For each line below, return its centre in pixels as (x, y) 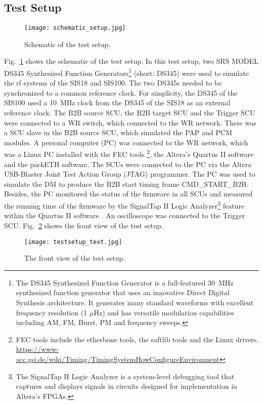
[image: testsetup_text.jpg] (73, 242)
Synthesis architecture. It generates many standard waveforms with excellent (135, 302)
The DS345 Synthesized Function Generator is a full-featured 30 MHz (125, 282)
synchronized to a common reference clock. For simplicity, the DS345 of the (121, 92)
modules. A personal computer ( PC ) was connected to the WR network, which (126, 142)
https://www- (37, 349)
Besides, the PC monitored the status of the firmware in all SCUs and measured (128, 194)
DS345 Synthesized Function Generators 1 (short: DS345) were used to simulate (126, 72)
